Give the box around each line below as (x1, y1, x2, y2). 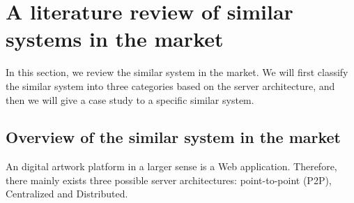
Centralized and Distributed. (6, 186, 128, 201)
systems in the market (6, 24, 224, 53)
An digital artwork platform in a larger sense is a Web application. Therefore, (6, 159, 337, 174)
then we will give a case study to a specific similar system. (6, 92, 254, 107)
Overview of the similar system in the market (6, 126, 341, 148)
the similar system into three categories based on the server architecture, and (6, 78, 335, 93)
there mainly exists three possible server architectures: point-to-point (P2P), (6, 172, 332, 187)
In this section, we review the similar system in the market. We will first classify (6, 65, 348, 80)
